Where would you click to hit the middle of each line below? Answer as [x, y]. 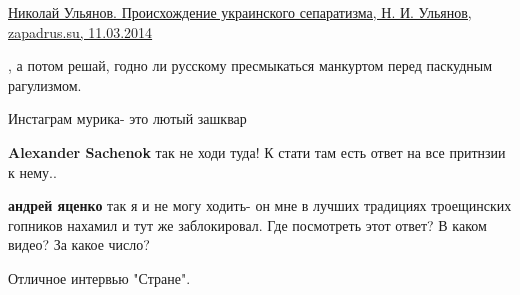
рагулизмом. [45, 84]
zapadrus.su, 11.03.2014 [80, 31]
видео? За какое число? [79, 244]
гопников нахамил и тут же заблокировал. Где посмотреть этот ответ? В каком [247, 224]
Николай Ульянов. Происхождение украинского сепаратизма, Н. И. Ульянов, [240, 12]
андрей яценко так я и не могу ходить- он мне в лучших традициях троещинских [260, 205]
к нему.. [32, 171]
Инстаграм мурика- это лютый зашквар [127, 118]
